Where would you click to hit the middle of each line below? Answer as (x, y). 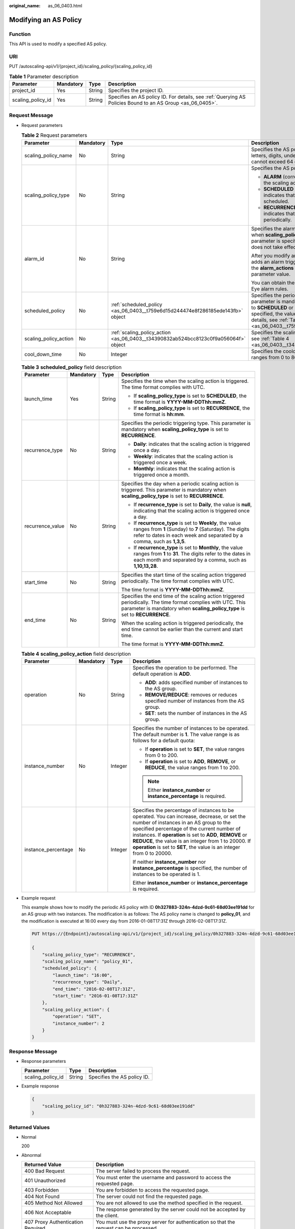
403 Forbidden (42, 1190)
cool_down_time (43, 354)
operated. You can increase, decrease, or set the (189, 817)
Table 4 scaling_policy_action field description (76, 654)
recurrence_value (44, 526)
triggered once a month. (162, 474)
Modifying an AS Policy (45, 20)
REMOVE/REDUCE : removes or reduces (191, 695)
